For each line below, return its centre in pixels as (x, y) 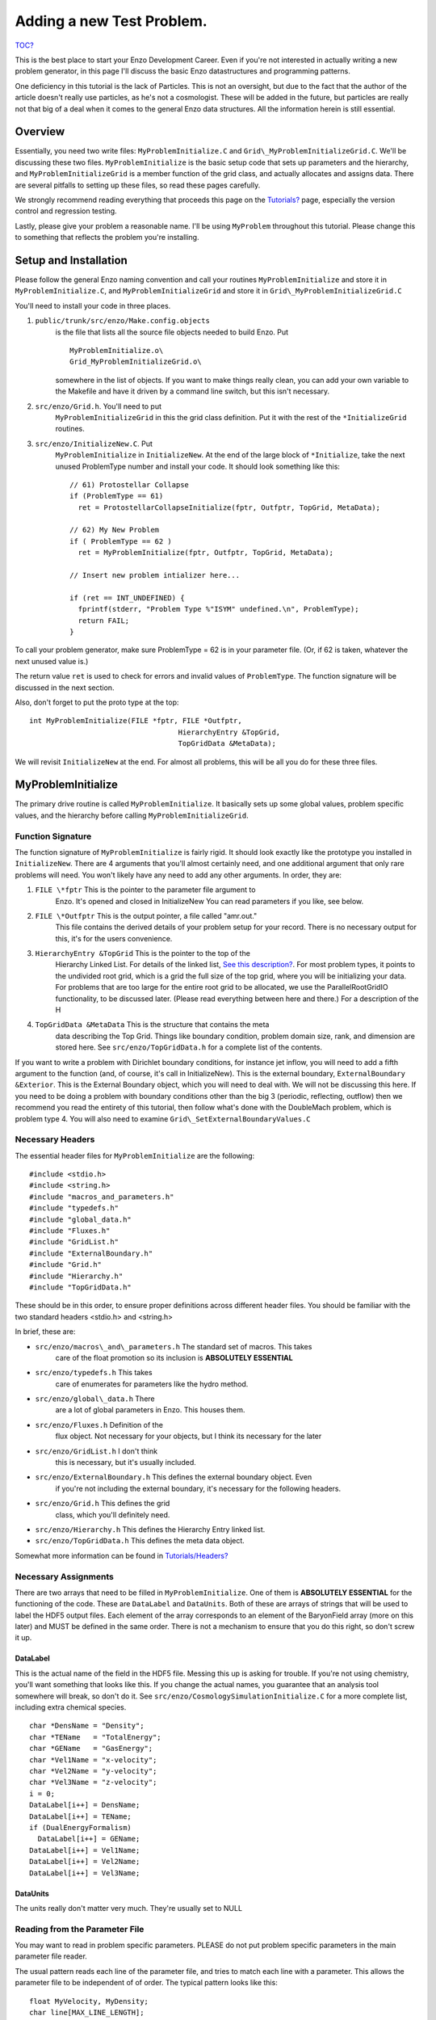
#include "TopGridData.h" (81, 1287)
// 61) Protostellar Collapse (130, 484)
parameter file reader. (51, 1956)
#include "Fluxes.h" (70, 1231)
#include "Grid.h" (66, 1265)
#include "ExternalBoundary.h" (91, 1253)
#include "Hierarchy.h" (76, 1276)
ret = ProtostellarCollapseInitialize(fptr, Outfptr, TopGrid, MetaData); (229, 507)
